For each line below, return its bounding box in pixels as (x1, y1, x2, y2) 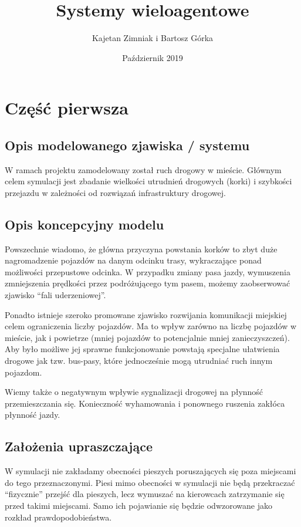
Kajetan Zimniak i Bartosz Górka (92, 32, 214, 44)
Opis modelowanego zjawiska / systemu (5, 136, 250, 154)
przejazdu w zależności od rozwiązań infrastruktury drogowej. (5, 186, 226, 198)
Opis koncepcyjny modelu (5, 215, 164, 233)
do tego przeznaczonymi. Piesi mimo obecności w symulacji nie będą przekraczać (5, 476, 295, 488)
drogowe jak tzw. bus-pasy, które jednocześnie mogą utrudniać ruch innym (5, 354, 273, 367)
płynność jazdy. (5, 408, 60, 421)
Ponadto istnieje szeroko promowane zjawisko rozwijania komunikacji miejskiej (5, 308, 287, 320)
